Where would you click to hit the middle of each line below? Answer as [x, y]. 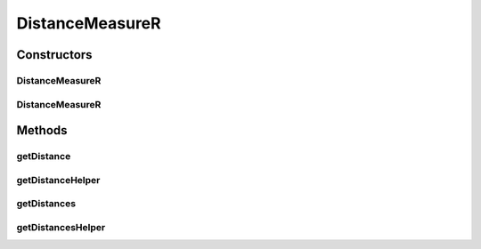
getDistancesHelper [61, 227]
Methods [42, 130]
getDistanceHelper [58, 180]
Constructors [54, 55]
